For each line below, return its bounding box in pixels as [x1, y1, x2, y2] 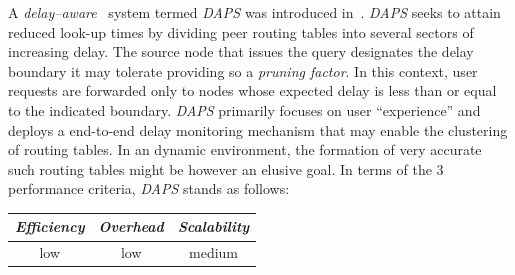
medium [189, 242, 238, 263]
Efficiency [15, 216, 85, 237]
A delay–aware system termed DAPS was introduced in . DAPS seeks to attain [8, 2, 501, 22]
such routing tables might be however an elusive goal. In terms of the [8, 158, 432, 179]
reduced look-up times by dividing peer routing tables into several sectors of [8, 21, 474, 42]
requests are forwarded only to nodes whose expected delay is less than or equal [8, 80, 497, 101]
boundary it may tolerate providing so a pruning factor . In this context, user [8, 60, 478, 81]
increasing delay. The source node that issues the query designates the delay [8, 41, 474, 62]
